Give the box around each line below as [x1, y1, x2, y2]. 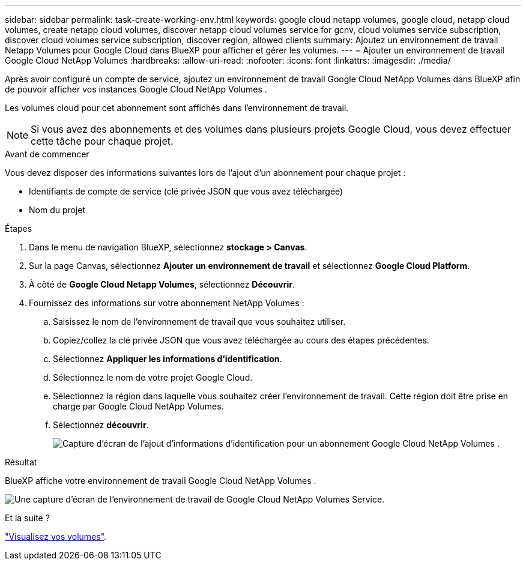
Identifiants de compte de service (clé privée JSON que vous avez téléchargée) [29, 186, 343, 196]
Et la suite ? [5, 513, 50, 523]
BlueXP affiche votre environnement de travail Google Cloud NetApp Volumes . [5, 476, 316, 486]
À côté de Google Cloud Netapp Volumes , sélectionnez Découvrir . [29, 279, 295, 289]
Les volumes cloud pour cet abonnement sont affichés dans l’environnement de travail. [5, 103, 349, 113]
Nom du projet [29, 205, 86, 215]
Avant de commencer [5, 149, 89, 159]
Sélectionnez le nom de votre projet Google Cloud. [53, 372, 253, 382]
